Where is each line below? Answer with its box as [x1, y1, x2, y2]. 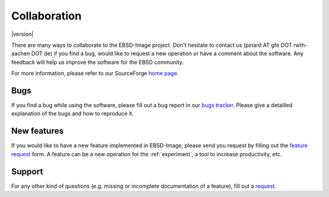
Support [11, 166, 43, 176]
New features [11, 126, 64, 136]
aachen [11, 50, 30, 57]
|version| [11, 30, 34, 38]
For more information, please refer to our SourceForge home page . [11, 70, 179, 77]
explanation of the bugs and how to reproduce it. [11, 110, 134, 117]
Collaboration [11, 9, 82, 22]
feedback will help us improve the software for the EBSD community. [11, 58, 184, 66]
